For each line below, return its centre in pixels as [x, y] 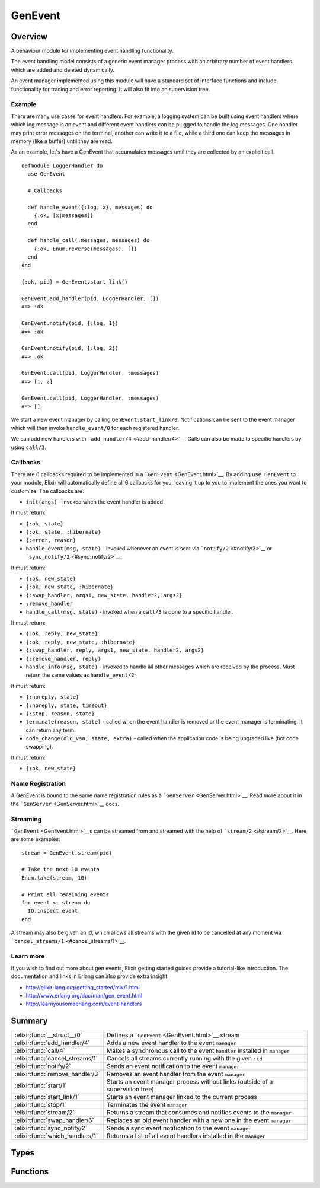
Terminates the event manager [147, 1105]
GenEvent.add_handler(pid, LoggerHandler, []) [90, 298]
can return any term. [51, 730]
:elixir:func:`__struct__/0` [49, 1035]
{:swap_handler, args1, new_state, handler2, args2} [104, 595]
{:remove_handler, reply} [63, 659]
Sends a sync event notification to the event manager [179, 1128]
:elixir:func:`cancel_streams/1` [56, 1059]
